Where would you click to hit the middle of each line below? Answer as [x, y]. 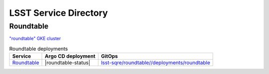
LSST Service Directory [59, 13]
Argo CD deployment [70, 56]
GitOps [109, 56]
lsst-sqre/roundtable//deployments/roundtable [155, 63]
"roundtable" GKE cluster [35, 38]
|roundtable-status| [68, 63]
